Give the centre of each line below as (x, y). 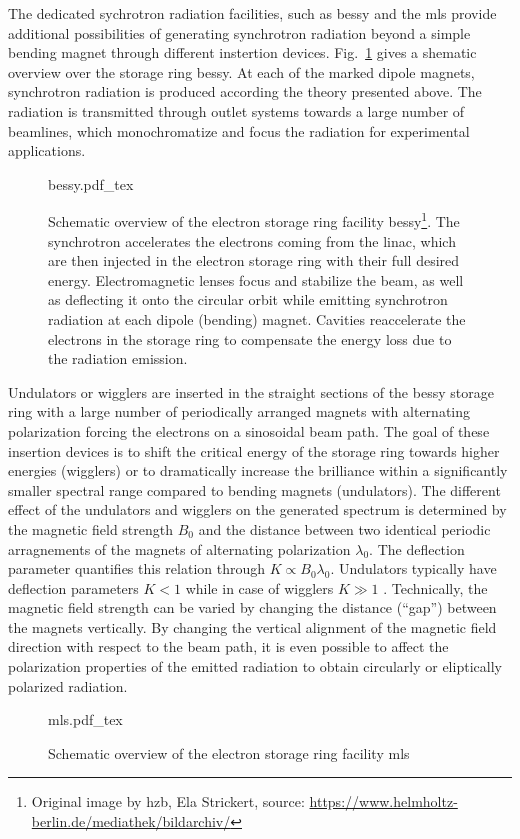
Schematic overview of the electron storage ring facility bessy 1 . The (254, 219)
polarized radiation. (68, 685)
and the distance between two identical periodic (344, 528)
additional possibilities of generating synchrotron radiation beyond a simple (239, 32)
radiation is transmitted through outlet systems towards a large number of (236, 110)
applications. (47, 150)
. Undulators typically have (413, 568)
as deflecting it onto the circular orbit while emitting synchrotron (248, 299)
